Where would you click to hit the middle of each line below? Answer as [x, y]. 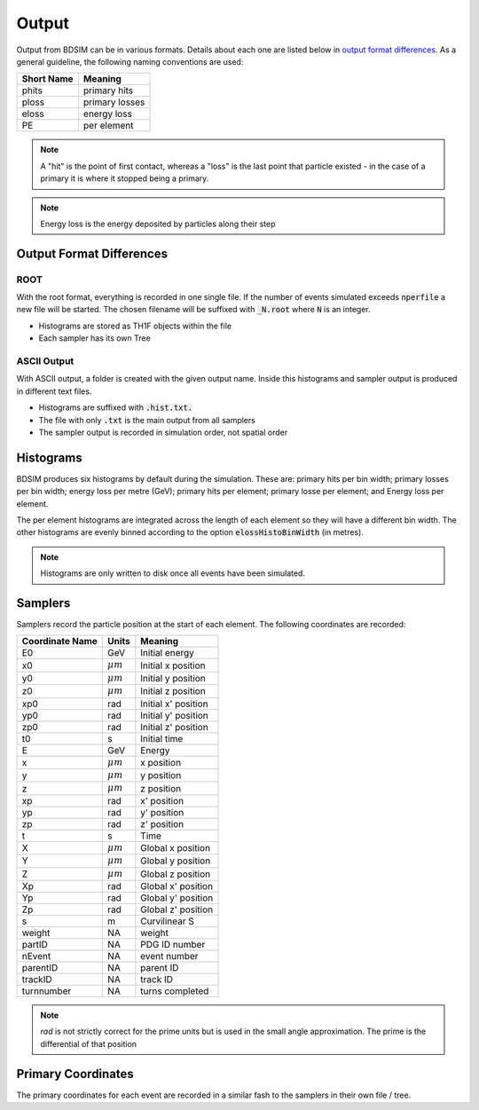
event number [169, 956]
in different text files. [54, 391]
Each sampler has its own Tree [94, 338]
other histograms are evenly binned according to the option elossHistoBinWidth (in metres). [190, 532]
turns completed [175, 991]
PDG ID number [173, 944]
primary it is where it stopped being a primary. [125, 178]
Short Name [48, 79]
